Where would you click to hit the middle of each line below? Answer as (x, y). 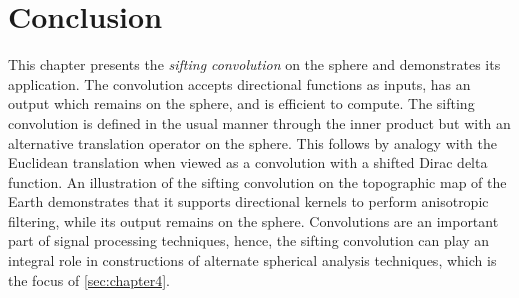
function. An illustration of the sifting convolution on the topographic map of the (257, 181)
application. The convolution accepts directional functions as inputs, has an (239, 83)
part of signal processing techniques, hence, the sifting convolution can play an (249, 240)
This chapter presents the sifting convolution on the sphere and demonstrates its (254, 64)
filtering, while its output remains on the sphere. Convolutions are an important (253, 220)
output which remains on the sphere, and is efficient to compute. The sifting (241, 103)
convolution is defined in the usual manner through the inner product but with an (259, 122)
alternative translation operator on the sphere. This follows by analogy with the (252, 142)
